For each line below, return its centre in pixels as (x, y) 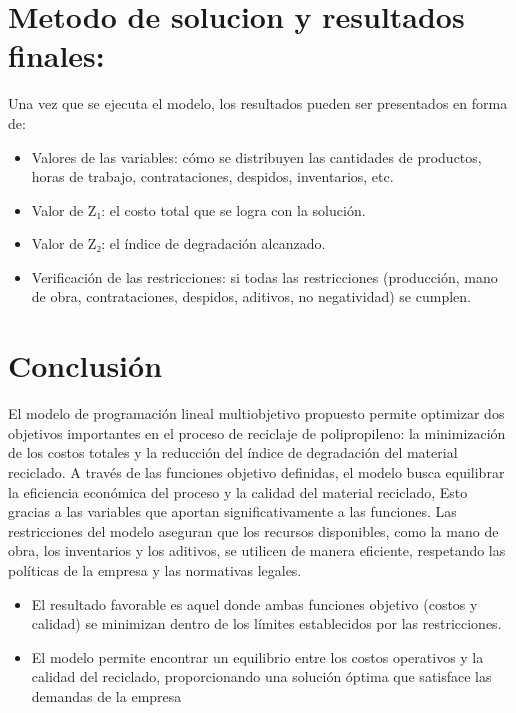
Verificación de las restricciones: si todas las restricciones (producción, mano (264, 276)
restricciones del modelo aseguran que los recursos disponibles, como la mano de (253, 530)
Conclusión (85, 365)
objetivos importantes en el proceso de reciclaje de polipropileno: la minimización (257, 432)
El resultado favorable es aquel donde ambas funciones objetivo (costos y (254, 603)
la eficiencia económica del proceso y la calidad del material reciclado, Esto (238, 491)
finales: (56, 55)
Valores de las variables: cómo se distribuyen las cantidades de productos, (256, 156)
